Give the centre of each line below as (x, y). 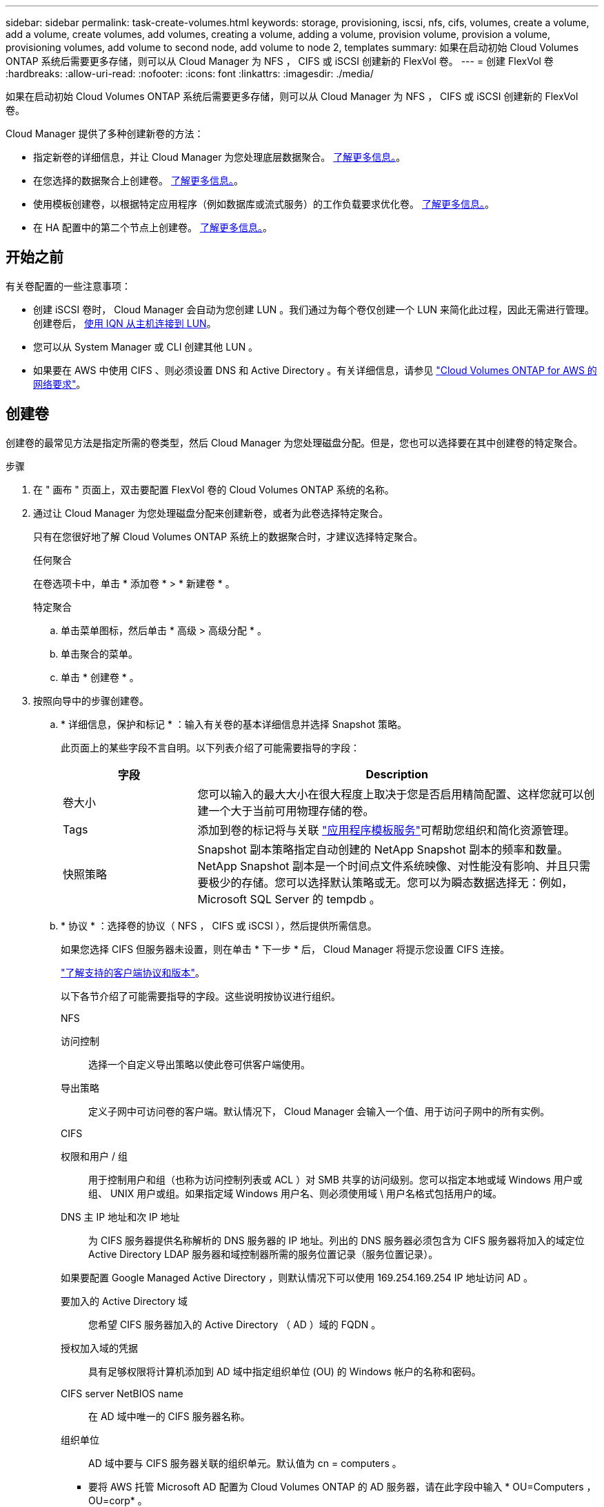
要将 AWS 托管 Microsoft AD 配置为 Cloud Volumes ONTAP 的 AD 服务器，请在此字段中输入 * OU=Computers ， (342, 1486)
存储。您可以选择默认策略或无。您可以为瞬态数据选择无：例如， (407, 882)
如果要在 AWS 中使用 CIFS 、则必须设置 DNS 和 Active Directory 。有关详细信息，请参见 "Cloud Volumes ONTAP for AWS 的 (315, 370)
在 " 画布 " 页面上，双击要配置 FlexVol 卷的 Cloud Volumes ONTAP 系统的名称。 (214, 489)
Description (397, 774)
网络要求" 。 (60, 384)
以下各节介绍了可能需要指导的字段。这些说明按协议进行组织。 (201, 996)
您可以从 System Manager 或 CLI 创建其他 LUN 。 (146, 346)
